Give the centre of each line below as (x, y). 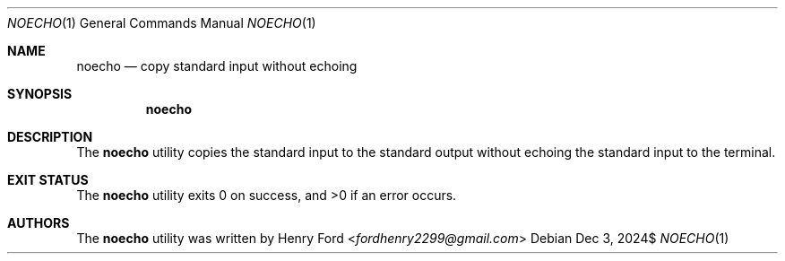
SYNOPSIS (40, 94)
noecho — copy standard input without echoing (217, 66)
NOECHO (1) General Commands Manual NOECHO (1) (162, 23)
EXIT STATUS (48, 180)
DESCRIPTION (50, 137)
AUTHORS (39, 223)
